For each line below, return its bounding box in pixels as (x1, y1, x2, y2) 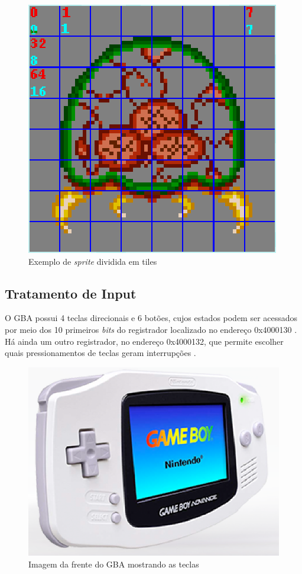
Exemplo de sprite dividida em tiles (28, 255, 157, 267)
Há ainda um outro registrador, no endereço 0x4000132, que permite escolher (5, 335, 284, 347)
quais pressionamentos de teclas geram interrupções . (5, 347, 196, 359)
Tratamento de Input (5, 284, 137, 302)
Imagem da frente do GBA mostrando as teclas (28, 557, 199, 570)
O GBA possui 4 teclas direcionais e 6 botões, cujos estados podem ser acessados (5, 312, 298, 324)
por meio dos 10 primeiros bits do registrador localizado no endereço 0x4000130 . (5, 323, 297, 335)
